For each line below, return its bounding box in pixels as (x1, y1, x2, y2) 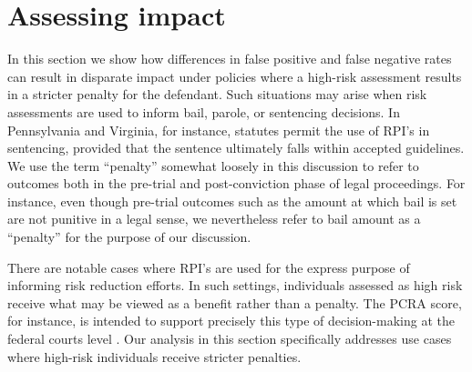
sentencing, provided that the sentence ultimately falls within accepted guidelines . (7, 138, 465, 157)
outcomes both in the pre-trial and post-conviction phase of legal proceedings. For (7, 174, 466, 193)
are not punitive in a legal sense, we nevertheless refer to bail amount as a (7, 209, 421, 228)
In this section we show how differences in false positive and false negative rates (7, 49, 452, 68)
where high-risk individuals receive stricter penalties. (7, 347, 302, 366)
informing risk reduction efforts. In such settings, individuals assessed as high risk (7, 276, 463, 295)
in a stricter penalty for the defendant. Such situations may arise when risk (7, 85, 427, 104)
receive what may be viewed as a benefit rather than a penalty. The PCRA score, (7, 293, 462, 312)
